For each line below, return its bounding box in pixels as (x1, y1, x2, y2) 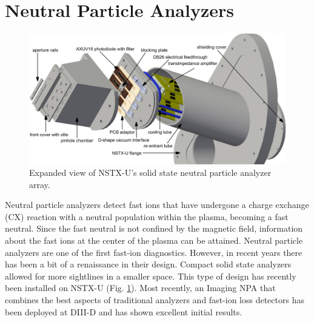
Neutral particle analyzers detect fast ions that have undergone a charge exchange (5, 198, 309, 211)
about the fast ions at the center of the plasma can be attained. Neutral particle (5, 234, 303, 247)
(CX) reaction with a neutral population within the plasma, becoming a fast (5, 210, 289, 223)
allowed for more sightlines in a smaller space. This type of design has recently (5, 269, 296, 282)
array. (29, 178, 50, 190)
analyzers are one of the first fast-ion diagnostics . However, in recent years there (5, 246, 302, 258)
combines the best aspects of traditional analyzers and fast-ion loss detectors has (5, 293, 304, 306)
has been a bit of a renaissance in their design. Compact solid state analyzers (5, 258, 292, 270)
